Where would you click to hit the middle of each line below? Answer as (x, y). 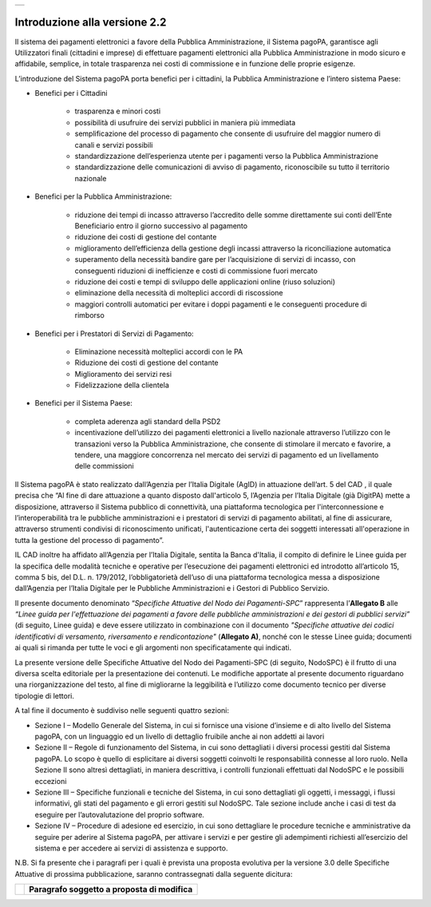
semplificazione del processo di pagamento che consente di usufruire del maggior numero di (227, 134)
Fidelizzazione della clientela (122, 385)
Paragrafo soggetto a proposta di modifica (111, 889)
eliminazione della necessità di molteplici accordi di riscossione (179, 293)
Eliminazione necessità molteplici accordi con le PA (159, 351)
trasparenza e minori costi (118, 111)
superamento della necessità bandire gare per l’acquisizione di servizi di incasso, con (215, 259)
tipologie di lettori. (45, 695)
